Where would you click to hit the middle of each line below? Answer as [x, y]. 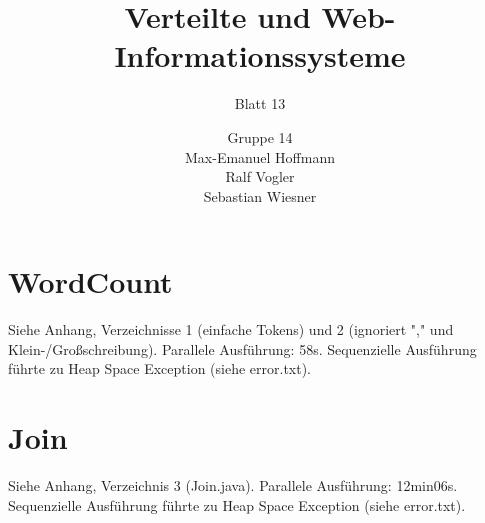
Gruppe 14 [260, 136]
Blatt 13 [260, 103]
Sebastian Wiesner [260, 195]
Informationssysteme [260, 55]
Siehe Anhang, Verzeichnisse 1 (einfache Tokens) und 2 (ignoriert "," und [231, 329]
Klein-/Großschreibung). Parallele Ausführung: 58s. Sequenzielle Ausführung [242, 348]
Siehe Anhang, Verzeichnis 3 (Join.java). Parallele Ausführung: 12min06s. [233, 485]
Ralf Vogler [260, 176]
